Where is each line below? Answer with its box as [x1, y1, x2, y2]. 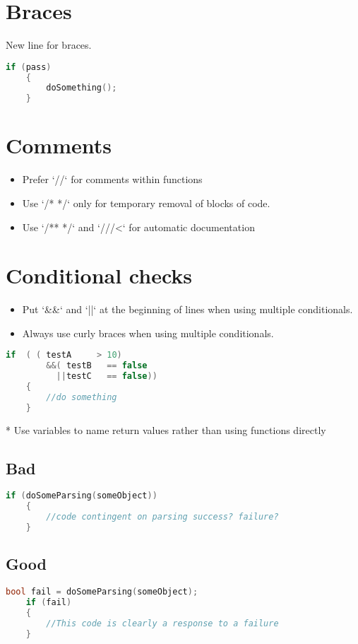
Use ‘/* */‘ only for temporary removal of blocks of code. [22, 195, 270, 210]
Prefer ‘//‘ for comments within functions [22, 172, 203, 187]
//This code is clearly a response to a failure [46, 618, 279, 628]
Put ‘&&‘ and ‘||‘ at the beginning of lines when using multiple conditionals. [22, 302, 353, 317]
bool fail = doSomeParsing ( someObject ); [6, 587, 198, 597]
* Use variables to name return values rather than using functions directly [6, 422, 326, 437]
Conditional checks [6, 261, 193, 290]
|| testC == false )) [56, 371, 157, 382]
